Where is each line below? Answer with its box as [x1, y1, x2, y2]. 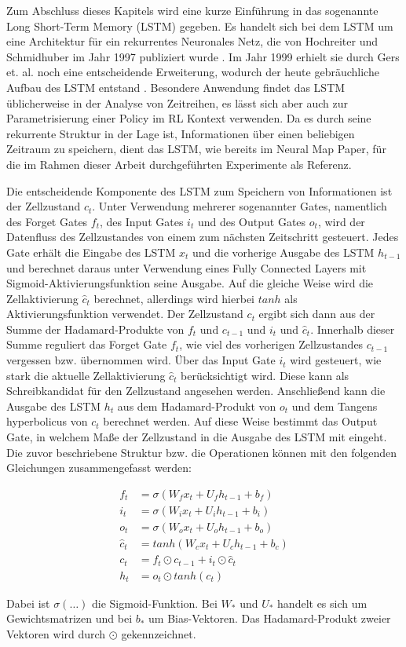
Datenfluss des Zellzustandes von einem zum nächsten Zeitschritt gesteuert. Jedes [6, 228, 399, 245]
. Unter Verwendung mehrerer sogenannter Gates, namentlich [92, 198, 387, 214]
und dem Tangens [291, 397, 378, 414]
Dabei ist [6, 594, 50, 611]
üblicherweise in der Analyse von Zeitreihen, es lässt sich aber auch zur [6, 94, 349, 111]
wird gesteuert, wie [290, 352, 382, 368]
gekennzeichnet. [121, 625, 196, 642]
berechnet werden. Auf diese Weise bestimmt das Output [103, 413, 378, 430]
